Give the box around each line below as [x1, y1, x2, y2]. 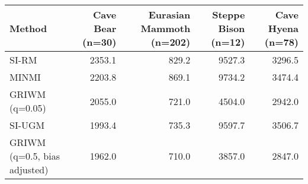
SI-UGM [9, 118, 45, 132]
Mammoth [140, 21, 191, 35]
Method [9, 21, 47, 35]
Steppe [212, 8, 245, 21]
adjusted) [9, 163, 49, 176]
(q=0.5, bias [9, 149, 60, 163]
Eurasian [148, 8, 191, 21]
